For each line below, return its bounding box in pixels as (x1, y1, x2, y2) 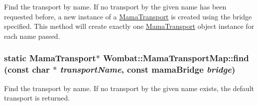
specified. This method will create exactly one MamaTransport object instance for (4, 21, 255, 31)
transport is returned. (4, 93, 70, 103)
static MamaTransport (4, 52, 96, 64)
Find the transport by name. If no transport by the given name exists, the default (4, 83, 254, 93)
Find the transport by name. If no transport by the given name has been (4, 1, 227, 11)
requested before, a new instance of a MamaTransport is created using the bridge (4, 11, 252, 21)
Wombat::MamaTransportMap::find (103, 52, 249, 64)
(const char (4, 63, 50, 76)
